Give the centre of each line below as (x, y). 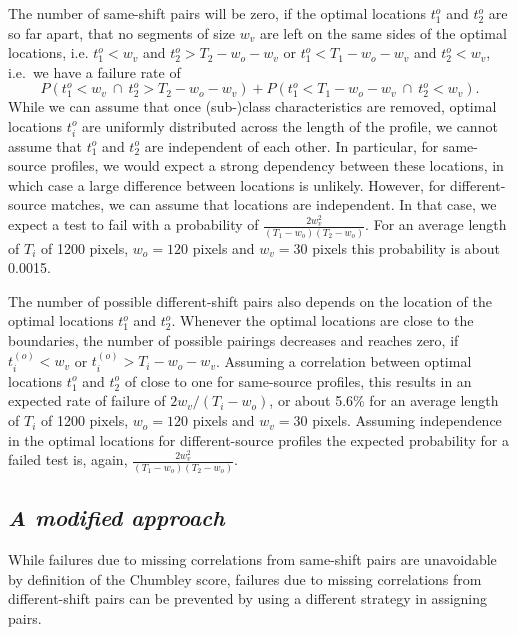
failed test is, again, (68, 459)
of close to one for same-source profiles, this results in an (298, 380)
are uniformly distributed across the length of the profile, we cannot (290, 125)
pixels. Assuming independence (407, 420)
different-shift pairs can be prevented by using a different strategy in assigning (247, 598)
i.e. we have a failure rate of (94, 71)
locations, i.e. (48, 52)
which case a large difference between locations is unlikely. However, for (227, 184)
